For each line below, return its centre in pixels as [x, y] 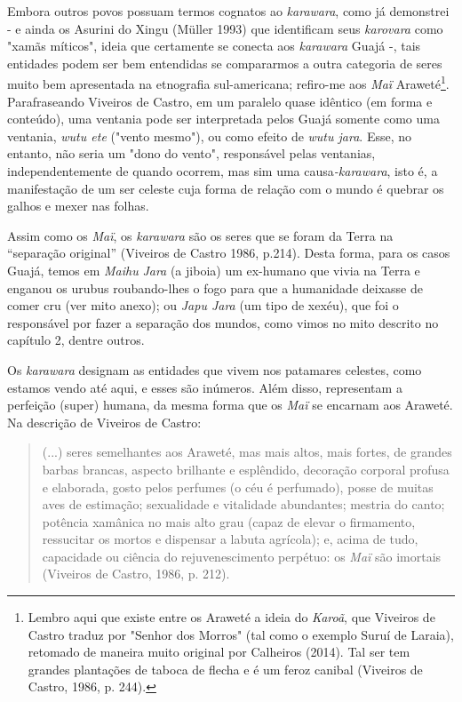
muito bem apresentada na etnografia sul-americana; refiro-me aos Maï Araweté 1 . [228, 83]
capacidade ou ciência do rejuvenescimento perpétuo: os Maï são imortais [242, 556]
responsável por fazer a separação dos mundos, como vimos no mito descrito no [223, 322]
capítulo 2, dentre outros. [76, 340]
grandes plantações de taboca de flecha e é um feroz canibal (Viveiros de [225, 669]
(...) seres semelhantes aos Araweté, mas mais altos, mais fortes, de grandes [247, 452]
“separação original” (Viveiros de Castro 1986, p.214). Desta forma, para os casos [229, 253]
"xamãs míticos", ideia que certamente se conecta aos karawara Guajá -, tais [214, 46]
